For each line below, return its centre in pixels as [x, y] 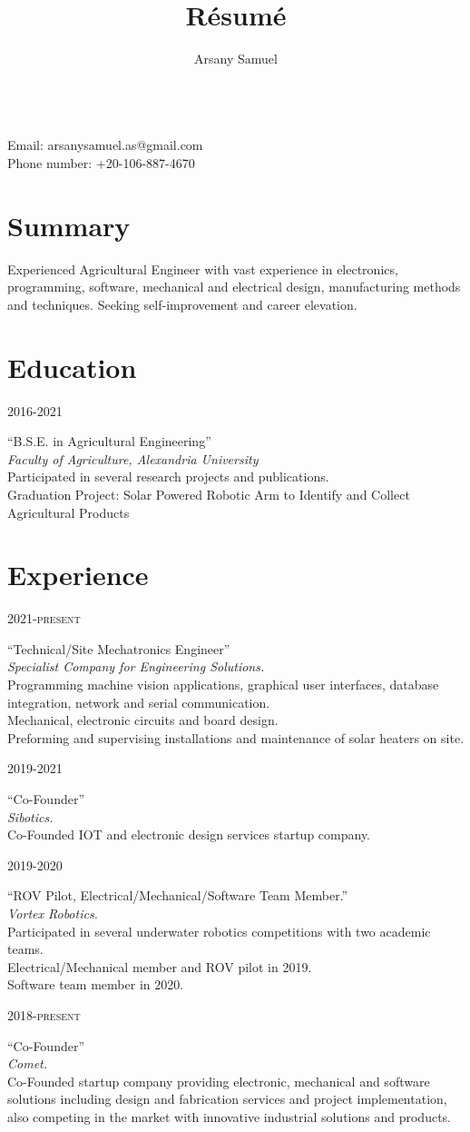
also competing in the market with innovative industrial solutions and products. [229, 1116]
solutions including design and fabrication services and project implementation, [227, 1099]
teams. [25, 949]
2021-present [44, 618]
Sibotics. [30, 816]
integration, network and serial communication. [139, 702]
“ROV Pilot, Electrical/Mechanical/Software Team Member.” [178, 895]
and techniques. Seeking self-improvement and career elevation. [182, 304]
